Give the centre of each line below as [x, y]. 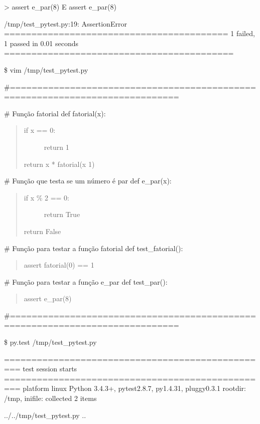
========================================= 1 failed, [129, 33]
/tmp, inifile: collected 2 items [50, 398]
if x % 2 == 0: [47, 197]
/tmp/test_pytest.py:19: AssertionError [66, 23]
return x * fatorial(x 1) [59, 164]
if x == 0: [40, 130]
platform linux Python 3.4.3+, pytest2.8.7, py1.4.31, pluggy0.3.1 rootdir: [134, 388]
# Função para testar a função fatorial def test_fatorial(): [94, 248]
